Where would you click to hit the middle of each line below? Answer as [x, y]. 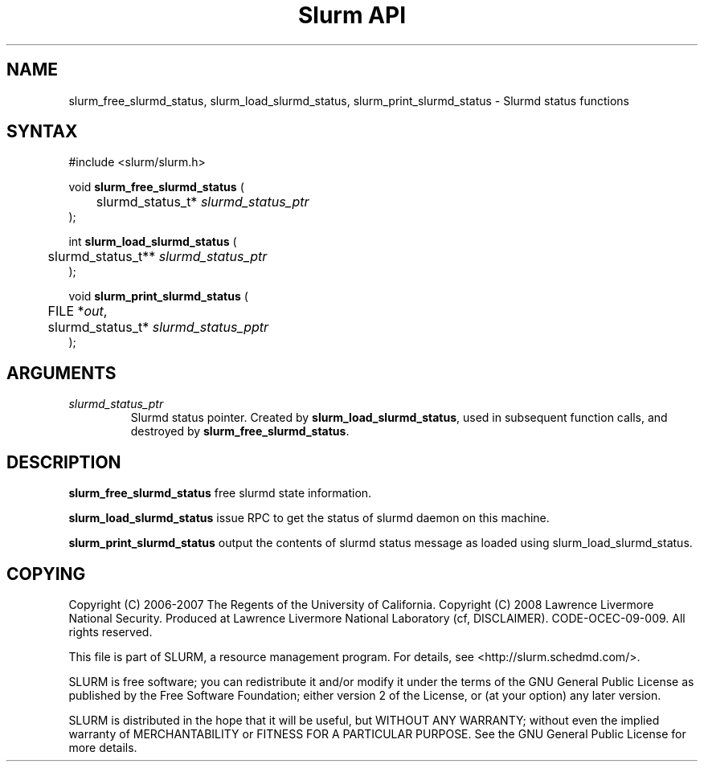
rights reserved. [111, 631]
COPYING [46, 574]
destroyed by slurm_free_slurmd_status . [240, 431]
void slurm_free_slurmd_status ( [156, 187]
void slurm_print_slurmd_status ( [158, 296]
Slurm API [352, 15]
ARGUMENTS [61, 373]
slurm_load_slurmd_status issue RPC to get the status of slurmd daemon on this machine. [309, 518]
